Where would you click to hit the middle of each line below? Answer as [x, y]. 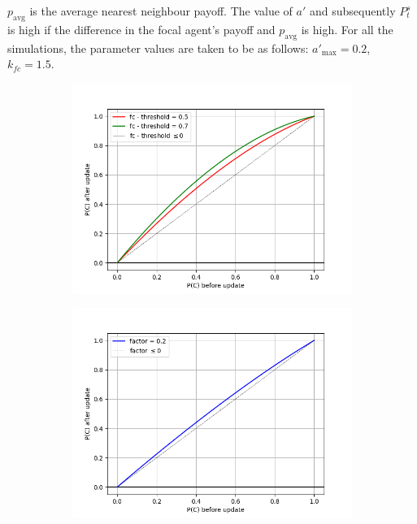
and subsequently [352, 11]
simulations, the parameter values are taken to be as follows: [158, 48]
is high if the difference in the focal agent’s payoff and [141, 29]
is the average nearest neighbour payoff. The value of [161, 11]
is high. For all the [347, 29]
